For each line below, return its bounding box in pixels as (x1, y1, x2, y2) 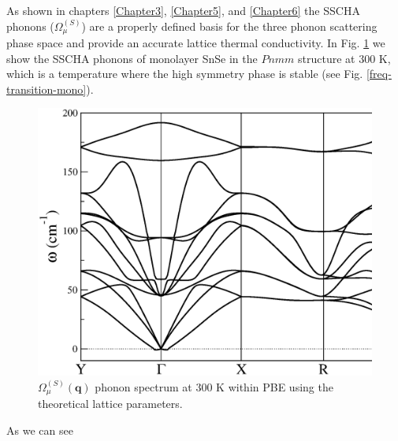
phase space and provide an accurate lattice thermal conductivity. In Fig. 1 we (6, 35, 385, 51)
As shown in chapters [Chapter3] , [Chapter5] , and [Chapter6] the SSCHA (6, 2, 360, 18)
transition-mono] (6, 80, 87, 97)
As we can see (6, 421, 73, 438)
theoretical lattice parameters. (38, 395, 183, 411)
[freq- (366, 65, 392, 82)
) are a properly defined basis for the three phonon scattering (81, 17, 378, 34)
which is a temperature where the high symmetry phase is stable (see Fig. (6, 65, 363, 82)
